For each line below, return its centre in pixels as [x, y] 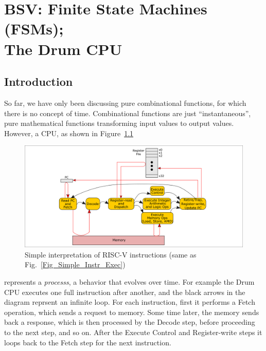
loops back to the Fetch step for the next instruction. [88, 342]
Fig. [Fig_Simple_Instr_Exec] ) [75, 264]
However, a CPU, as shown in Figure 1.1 [69, 133]
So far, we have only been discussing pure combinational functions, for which [125, 103]
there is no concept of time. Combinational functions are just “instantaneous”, [128, 113]
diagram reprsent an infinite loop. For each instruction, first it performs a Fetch [130, 302]
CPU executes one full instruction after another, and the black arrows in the [125, 292]
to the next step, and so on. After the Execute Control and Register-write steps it [133, 332]
